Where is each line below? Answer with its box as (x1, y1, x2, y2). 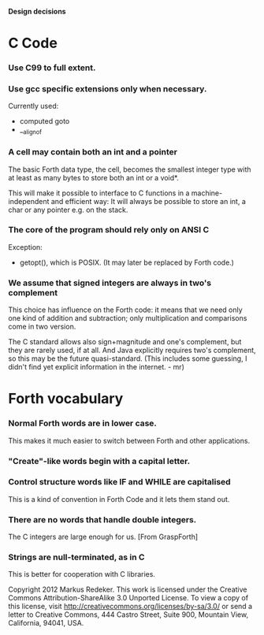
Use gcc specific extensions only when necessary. (8, 84, 207, 95)
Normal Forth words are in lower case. (8, 418, 158, 429)
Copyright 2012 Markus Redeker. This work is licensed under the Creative (8, 585, 247, 594)
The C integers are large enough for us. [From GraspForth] (8, 532, 199, 542)
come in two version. (8, 322, 76, 332)
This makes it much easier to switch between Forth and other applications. (8, 436, 251, 445)
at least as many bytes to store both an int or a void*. (8, 173, 179, 182)
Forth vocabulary (8, 390, 124, 408)
